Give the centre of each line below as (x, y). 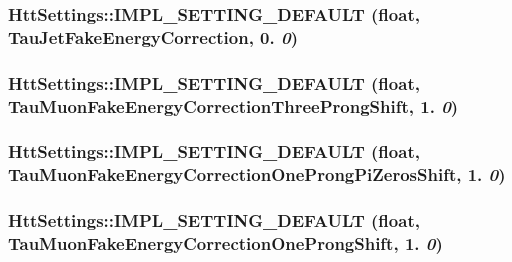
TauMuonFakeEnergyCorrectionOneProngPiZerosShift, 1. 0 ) (257, 174)
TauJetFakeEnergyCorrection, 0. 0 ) (153, 36)
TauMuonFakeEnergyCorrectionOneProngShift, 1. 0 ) (225, 243)
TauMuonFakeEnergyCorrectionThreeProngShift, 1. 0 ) (233, 105)
